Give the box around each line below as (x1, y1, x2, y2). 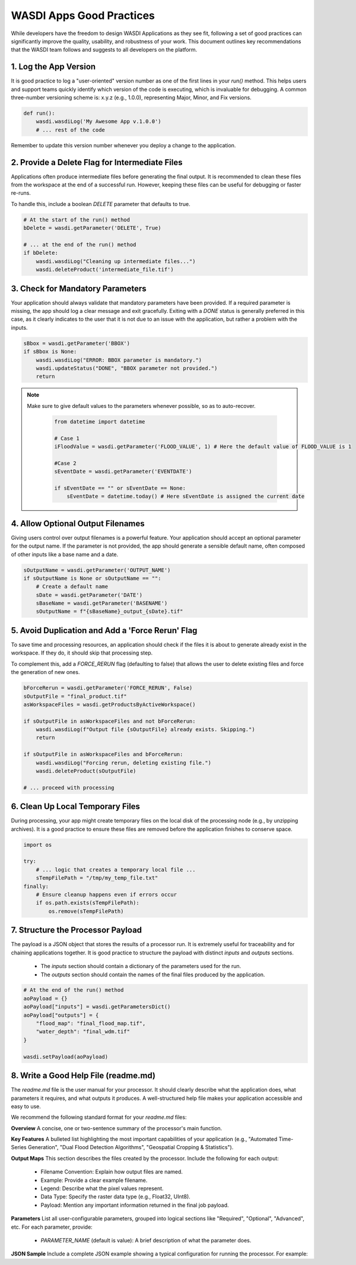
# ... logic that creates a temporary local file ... (36, 866, 196, 873)
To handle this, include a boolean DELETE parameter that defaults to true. (11, 200, 191, 207)
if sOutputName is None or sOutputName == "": (23, 575, 161, 581)
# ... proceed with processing (23, 784, 115, 791)
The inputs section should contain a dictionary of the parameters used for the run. (40, 963, 241, 970)
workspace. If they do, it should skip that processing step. (11, 649, 153, 656)
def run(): (23, 110, 55, 116)
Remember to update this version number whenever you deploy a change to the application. (11, 141, 236, 148)
